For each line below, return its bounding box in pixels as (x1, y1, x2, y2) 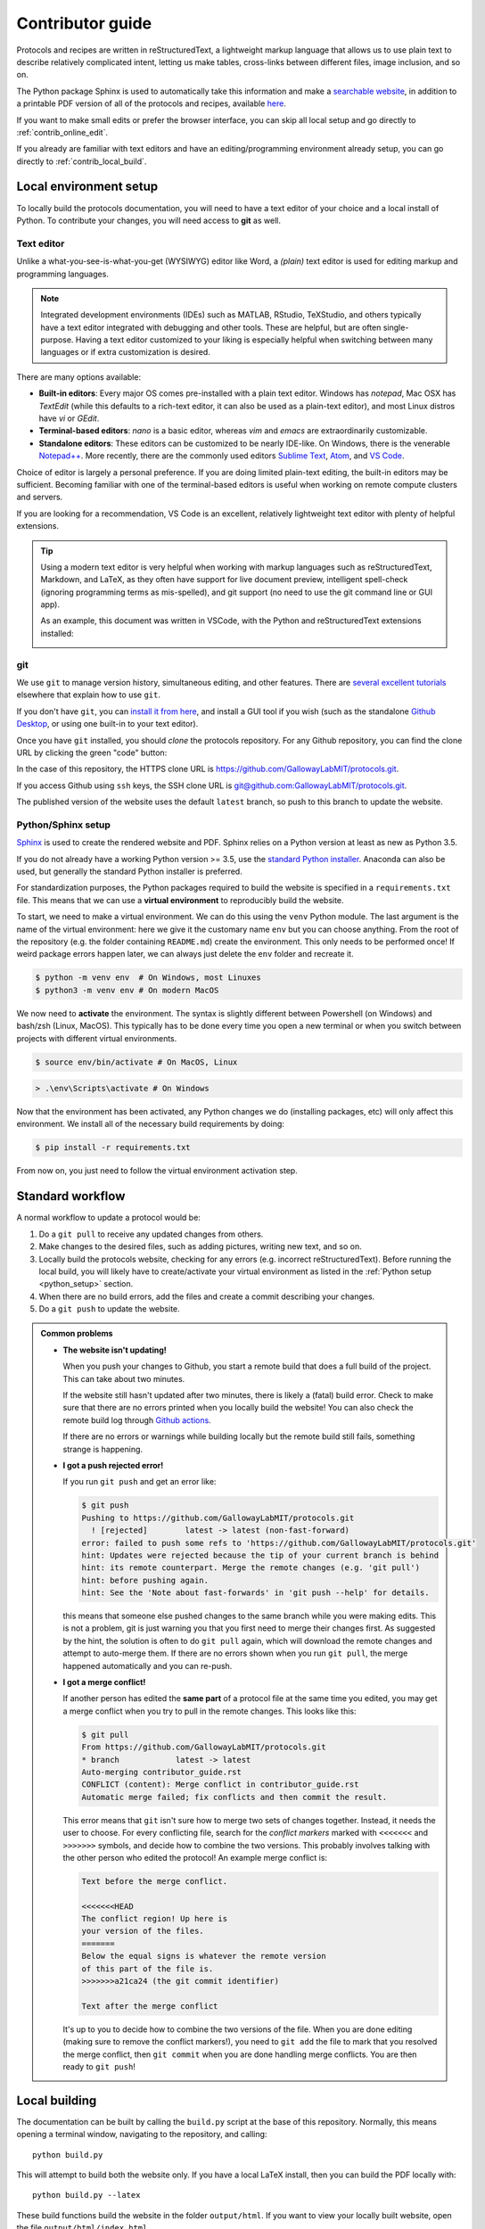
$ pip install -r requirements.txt (35, 1142, 191, 1153)
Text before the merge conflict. (81, 1876, 227, 1886)
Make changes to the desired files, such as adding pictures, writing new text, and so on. (38, 1241, 362, 1252)
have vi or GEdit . (38, 413, 100, 424)
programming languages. (16, 268, 109, 279)
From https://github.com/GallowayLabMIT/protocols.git (81, 1742, 326, 1752)
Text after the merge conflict (81, 2001, 218, 2011)
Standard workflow (16, 1189, 126, 1204)
